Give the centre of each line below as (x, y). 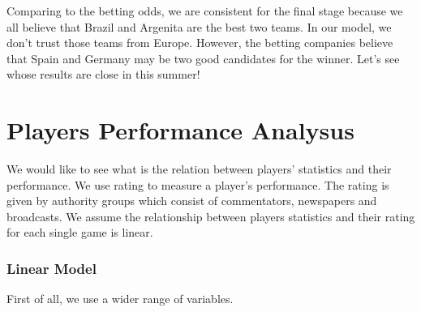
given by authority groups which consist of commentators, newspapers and (192, 201)
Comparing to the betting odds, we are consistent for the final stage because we (205, 11)
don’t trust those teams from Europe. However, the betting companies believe (200, 43)
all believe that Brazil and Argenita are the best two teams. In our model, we (199, 26)
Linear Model (52, 268)
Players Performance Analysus (180, 130)
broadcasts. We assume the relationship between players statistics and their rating (211, 216)
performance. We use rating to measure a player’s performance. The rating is (198, 184)
